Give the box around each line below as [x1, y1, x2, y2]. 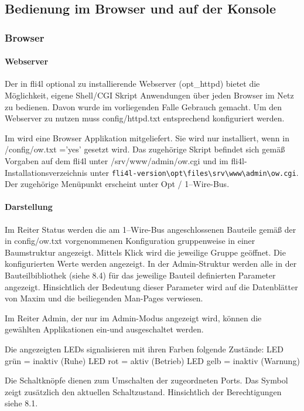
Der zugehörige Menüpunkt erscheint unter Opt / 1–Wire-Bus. [5, 178, 230, 190]
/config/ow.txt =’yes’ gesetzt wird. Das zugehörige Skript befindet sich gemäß [5, 143, 285, 155]
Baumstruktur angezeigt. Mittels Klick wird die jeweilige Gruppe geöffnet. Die [5, 246, 286, 258]
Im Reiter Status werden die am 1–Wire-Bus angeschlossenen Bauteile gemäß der [5, 223, 296, 235]
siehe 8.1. [5, 397, 38, 409]
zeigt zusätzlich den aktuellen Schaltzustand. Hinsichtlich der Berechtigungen [5, 385, 282, 398]
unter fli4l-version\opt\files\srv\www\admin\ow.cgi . [90, 166, 299, 178]
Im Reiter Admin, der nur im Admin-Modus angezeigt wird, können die [5, 311, 262, 324]
